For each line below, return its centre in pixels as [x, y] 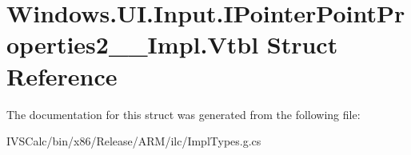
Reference [62, 76]
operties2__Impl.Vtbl [133, 44]
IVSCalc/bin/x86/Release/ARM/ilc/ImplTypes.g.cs [134, 141]
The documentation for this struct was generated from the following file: [184, 114]
